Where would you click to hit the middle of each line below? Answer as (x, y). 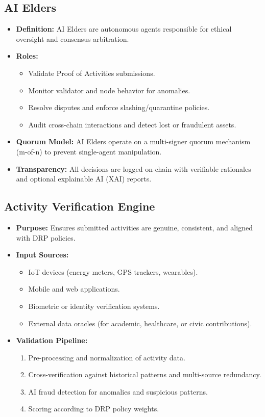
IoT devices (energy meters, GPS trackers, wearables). (113, 271)
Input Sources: (42, 255)
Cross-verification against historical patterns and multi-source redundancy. (145, 374)
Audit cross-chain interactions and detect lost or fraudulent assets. (132, 124)
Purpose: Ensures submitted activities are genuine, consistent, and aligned (134, 227)
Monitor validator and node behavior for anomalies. (109, 90)
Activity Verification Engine (80, 206)
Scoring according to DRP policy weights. (94, 409)
